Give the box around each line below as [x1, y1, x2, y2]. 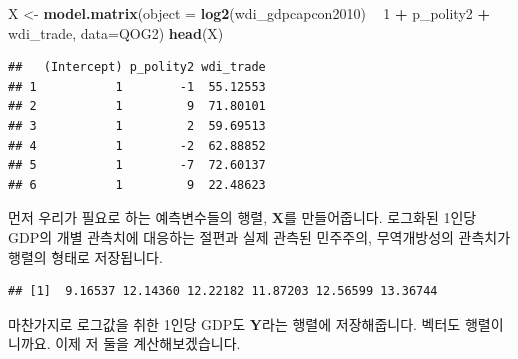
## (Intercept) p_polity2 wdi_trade [8, 60, 266, 75]
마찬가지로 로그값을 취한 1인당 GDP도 [8, 313, 246, 334]
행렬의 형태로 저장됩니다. [8, 246, 163, 267]
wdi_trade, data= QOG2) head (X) [8, 22, 224, 43]
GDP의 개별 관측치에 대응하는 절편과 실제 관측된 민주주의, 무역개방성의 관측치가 [8, 226, 511, 247]
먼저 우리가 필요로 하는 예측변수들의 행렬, [8, 207, 268, 228]
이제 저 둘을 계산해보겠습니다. [55, 333, 241, 354]
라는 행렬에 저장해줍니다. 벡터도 [262, 313, 461, 334]
